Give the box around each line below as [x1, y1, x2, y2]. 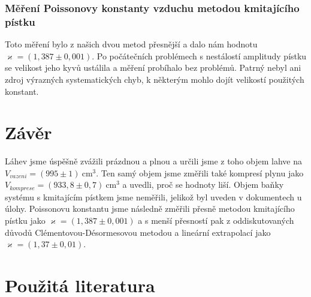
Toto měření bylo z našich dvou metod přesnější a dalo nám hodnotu [5, 38, 258, 50]
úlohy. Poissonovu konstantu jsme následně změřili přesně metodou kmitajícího [5, 202, 295, 215]
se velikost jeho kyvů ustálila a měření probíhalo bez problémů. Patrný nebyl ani [5, 61, 301, 74]
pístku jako [5, 214, 46, 227]
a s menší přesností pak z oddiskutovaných [138, 214, 294, 227]
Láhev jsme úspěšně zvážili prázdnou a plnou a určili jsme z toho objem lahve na [5, 155, 303, 167]
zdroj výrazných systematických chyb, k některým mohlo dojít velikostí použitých [5, 73, 304, 85]
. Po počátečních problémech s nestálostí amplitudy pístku [92, 49, 307, 62]
